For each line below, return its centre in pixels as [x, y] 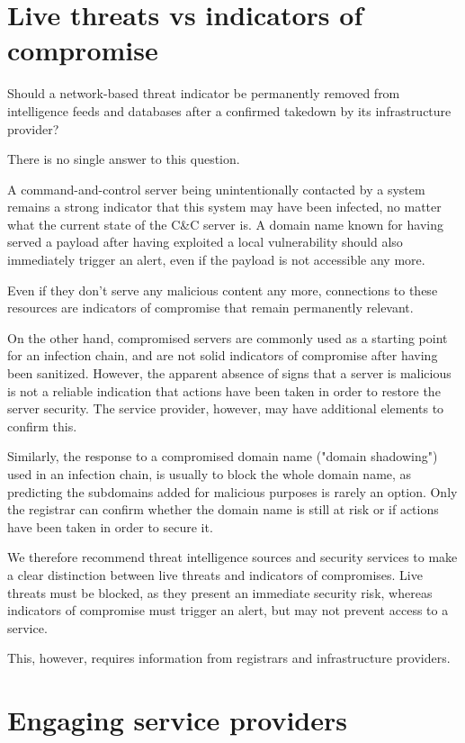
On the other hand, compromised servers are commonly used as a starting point [228, 337]
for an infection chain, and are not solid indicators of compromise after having [223, 355]
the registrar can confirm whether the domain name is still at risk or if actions [223, 509]
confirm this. [42, 426]
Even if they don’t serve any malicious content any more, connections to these [223, 290]
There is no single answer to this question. [124, 159]
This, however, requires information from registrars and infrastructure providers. [229, 658]
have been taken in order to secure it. [110, 526]
